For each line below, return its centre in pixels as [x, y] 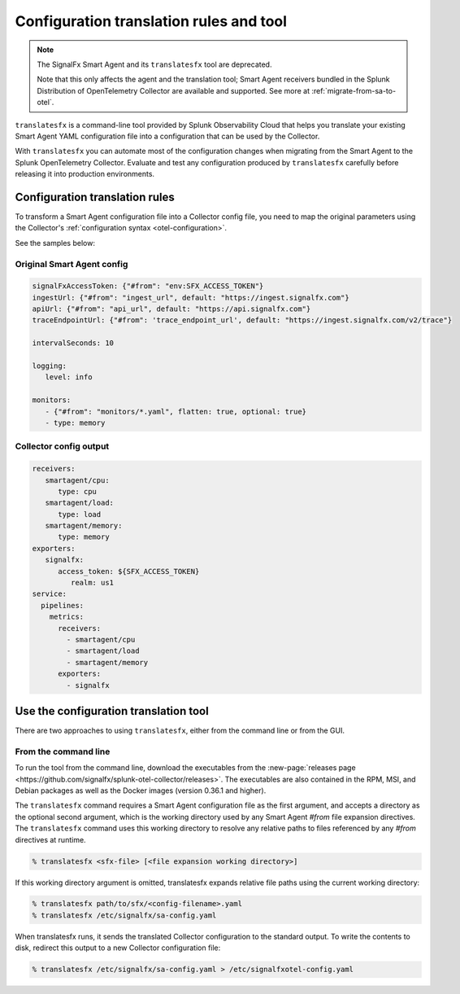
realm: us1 [92, 583]
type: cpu [78, 491]
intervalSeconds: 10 [73, 343]
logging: [50, 366]
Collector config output [62, 446]
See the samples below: [55, 243]
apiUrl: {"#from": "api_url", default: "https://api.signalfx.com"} [171, 309]
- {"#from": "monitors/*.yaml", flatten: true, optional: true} [176, 412]
